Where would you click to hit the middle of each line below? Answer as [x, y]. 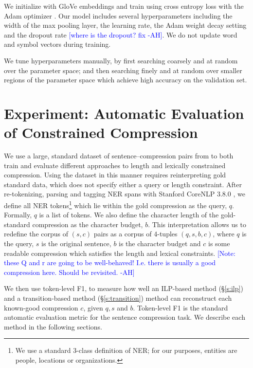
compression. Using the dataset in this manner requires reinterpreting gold [115, 175]
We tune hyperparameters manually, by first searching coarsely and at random [121, 60]
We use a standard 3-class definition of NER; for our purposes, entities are [126, 350]
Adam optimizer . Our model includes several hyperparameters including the [118, 15]
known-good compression [41, 307]
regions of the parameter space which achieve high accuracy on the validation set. [126, 80]
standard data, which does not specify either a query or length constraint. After [123, 184]
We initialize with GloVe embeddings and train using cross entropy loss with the [124, 6]
